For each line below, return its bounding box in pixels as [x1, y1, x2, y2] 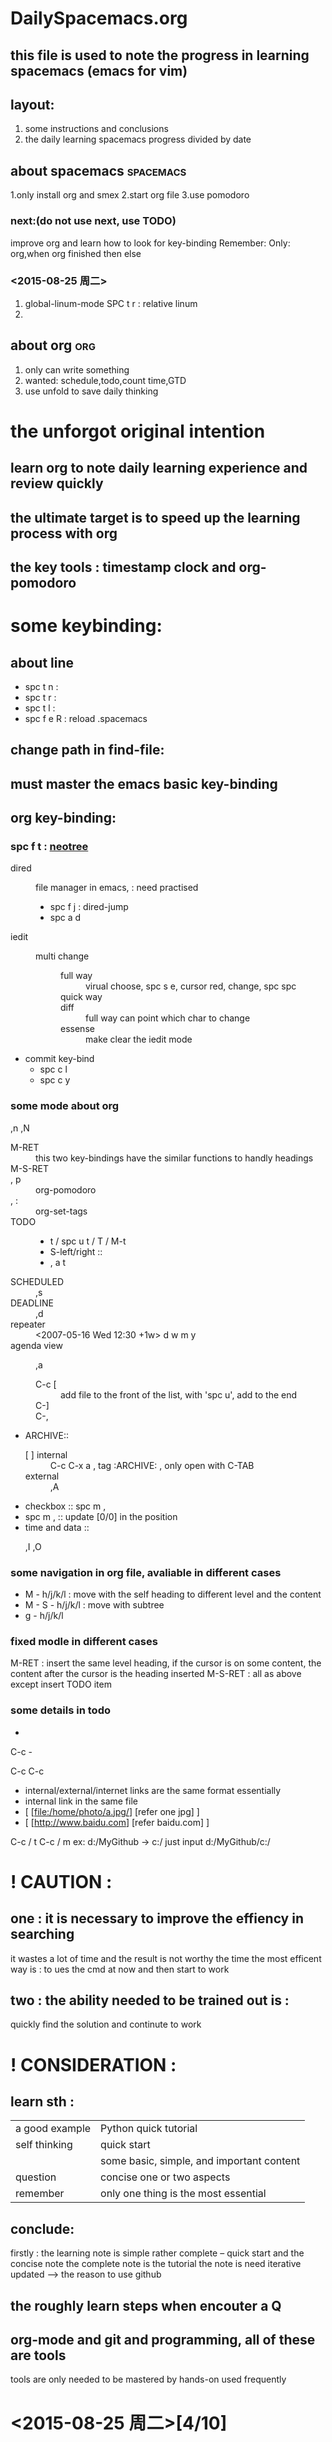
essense [60, 1023, 95, 1035]
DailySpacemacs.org [10, 7, 188, 30]
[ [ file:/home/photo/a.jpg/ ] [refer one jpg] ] [24, 1805, 200, 1817]
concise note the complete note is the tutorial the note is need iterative [10, 2258, 302, 2270]
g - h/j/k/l [24, 1610, 64, 1622]
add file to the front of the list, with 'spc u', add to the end [60, 1388, 298, 1401]
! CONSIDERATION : [10, 2053, 177, 2076]
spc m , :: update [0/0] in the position [24, 1510, 178, 1522]
